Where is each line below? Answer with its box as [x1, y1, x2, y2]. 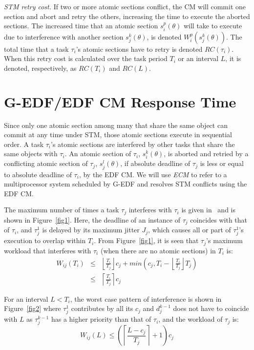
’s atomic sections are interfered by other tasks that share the [51, 139, 235, 149]
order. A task [4, 139, 44, 149]
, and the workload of [158, 314, 223, 324]
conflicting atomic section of [4, 158, 88, 168]
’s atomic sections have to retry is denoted [76, 43, 203, 54]
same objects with [4, 148, 58, 159]
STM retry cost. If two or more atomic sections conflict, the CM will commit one [4, 1, 246, 11]
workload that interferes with [4, 245, 91, 255]
